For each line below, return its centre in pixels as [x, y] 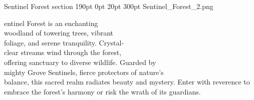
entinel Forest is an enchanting [51, 23]
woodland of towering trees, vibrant [59, 33]
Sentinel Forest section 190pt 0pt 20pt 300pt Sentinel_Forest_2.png [109, 6]
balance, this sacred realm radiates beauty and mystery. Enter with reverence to [127, 82]
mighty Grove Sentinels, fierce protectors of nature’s [84, 72]
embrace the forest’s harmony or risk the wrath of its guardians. [102, 91]
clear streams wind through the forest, [63, 52]
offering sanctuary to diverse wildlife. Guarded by [80, 62]
